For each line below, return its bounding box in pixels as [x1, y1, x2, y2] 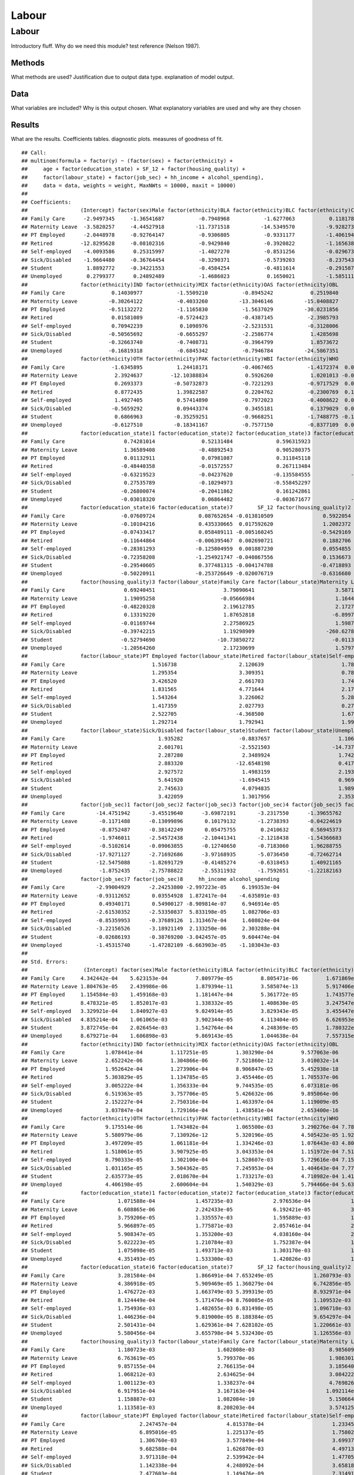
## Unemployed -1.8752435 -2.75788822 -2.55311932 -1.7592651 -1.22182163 [21, 867, 342, 874]
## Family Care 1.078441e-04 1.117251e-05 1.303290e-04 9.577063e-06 [21, 1049, 339, 1056]
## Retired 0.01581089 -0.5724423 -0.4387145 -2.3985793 [21, 314, 339, 321]
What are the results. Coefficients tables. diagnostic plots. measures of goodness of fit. [11, 136, 224, 143]
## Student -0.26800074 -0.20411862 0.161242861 [21, 487, 311, 494]
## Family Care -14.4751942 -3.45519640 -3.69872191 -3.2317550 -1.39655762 [21, 809, 342, 817]
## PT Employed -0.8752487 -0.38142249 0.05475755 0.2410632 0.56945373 [21, 826, 342, 833]
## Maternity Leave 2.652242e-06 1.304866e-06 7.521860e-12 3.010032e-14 [21, 1057, 339, 1064]
